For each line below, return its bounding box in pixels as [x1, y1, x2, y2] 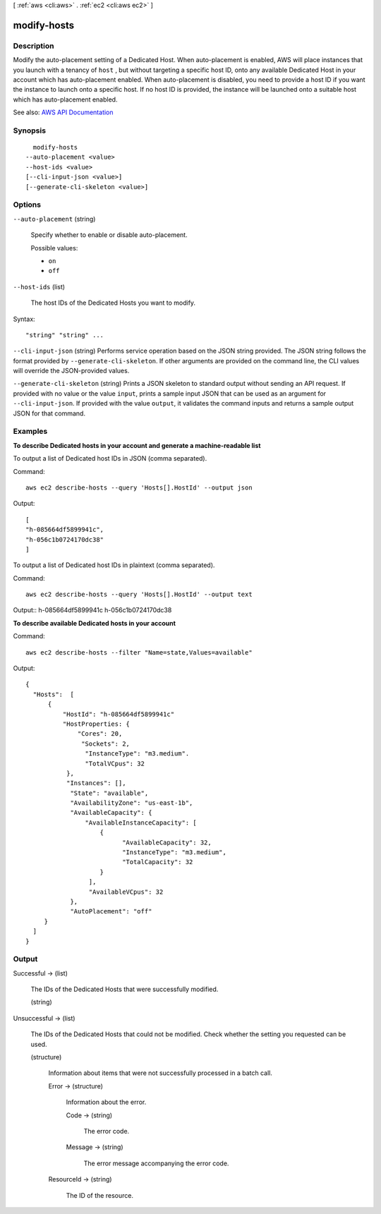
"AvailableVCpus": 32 [88, 887, 164, 896]
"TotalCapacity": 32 [122, 858, 193, 866]
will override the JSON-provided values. [13, 367, 130, 375]
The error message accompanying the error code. [83, 1159, 229, 1167]
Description [13, 41, 54, 51]
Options [13, 200, 42, 210]
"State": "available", [70, 789, 149, 797]
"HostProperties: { [62, 720, 131, 728]
